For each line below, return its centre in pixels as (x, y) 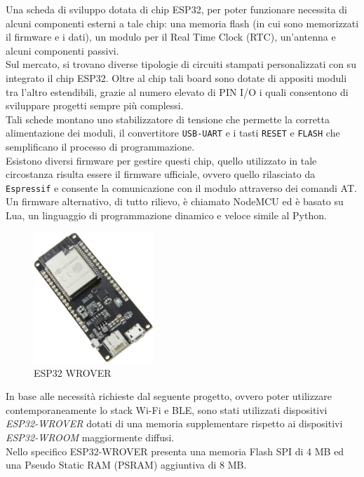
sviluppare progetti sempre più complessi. (95, 105)
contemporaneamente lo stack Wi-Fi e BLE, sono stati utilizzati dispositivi (167, 409)
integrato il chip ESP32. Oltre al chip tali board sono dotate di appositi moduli (176, 77)
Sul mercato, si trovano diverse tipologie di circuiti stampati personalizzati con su (181, 64)
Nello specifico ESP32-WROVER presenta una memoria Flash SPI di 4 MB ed (175, 451)
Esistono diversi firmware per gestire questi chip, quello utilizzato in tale (161, 160)
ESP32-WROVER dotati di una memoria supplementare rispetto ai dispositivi (174, 423)
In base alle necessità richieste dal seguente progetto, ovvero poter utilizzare (169, 396)
